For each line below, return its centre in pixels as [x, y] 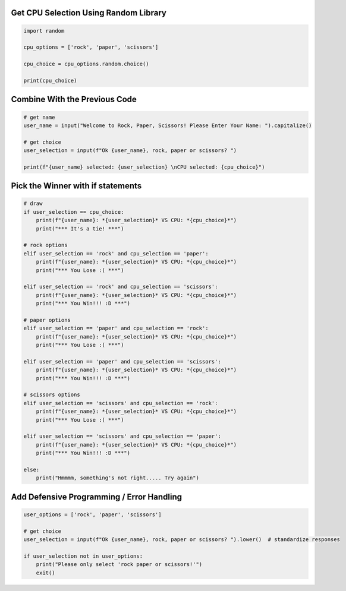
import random [44, 31]
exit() [45, 573]
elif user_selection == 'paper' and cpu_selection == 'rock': [116, 328]
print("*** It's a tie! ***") [80, 228]
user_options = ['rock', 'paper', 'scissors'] [92, 514]
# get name [39, 117]
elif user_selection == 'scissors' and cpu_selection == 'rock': [121, 403]
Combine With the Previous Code [74, 99]
